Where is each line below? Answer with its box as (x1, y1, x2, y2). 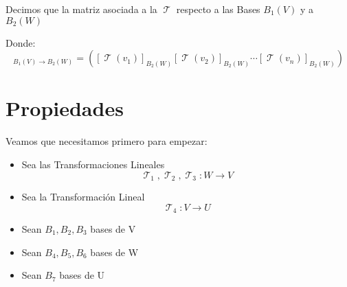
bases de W (90, 244, 139, 259)
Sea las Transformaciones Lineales (21, 157, 165, 171)
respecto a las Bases (176, 2, 260, 16)
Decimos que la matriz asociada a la (5, 2, 157, 16)
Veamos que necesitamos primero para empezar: (5, 134, 208, 148)
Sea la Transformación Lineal (21, 189, 145, 203)
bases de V (90, 222, 136, 236)
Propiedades (5, 94, 124, 122)
